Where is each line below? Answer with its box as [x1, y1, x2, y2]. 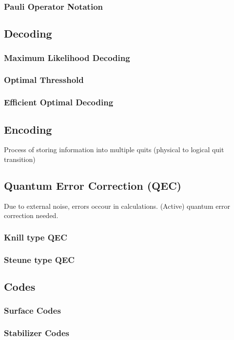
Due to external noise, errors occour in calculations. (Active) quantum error [4, 200, 230, 211]
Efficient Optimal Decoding [4, 96, 114, 108]
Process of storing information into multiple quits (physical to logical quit [4, 144, 224, 155]
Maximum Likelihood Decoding [4, 51, 130, 63]
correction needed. [4, 210, 58, 220]
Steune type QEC [4, 253, 75, 265]
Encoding [4, 121, 52, 137]
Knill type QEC [4, 231, 67, 243]
